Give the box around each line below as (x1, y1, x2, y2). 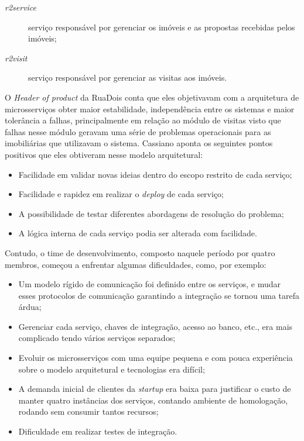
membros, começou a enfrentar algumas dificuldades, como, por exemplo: (5, 258, 267, 270)
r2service (5, 1, 37, 13)
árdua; (18, 301, 42, 313)
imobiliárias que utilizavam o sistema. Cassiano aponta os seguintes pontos (5, 137, 273, 149)
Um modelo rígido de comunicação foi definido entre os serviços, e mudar (18, 278, 281, 290)
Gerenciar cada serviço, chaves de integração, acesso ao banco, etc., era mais (18, 320, 293, 332)
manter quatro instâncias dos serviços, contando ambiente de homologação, (18, 394, 288, 406)
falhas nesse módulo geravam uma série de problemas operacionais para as (5, 125, 271, 137)
